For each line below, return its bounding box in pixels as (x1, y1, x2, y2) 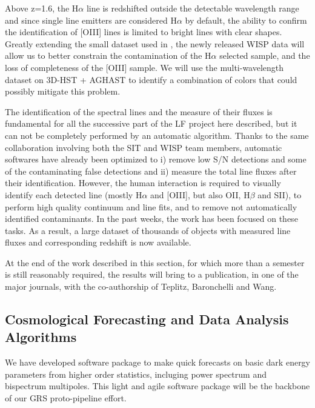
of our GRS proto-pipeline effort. (5, 392, 127, 404)
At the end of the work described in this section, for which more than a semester (5, 256, 305, 269)
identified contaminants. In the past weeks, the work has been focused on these (5, 212, 298, 225)
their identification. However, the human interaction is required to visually (5, 176, 281, 189)
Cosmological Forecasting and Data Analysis (5, 310, 289, 329)
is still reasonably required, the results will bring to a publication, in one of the (5, 268, 299, 281)
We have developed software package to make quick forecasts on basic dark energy (5, 356, 311, 369)
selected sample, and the (219, 49, 310, 62)
